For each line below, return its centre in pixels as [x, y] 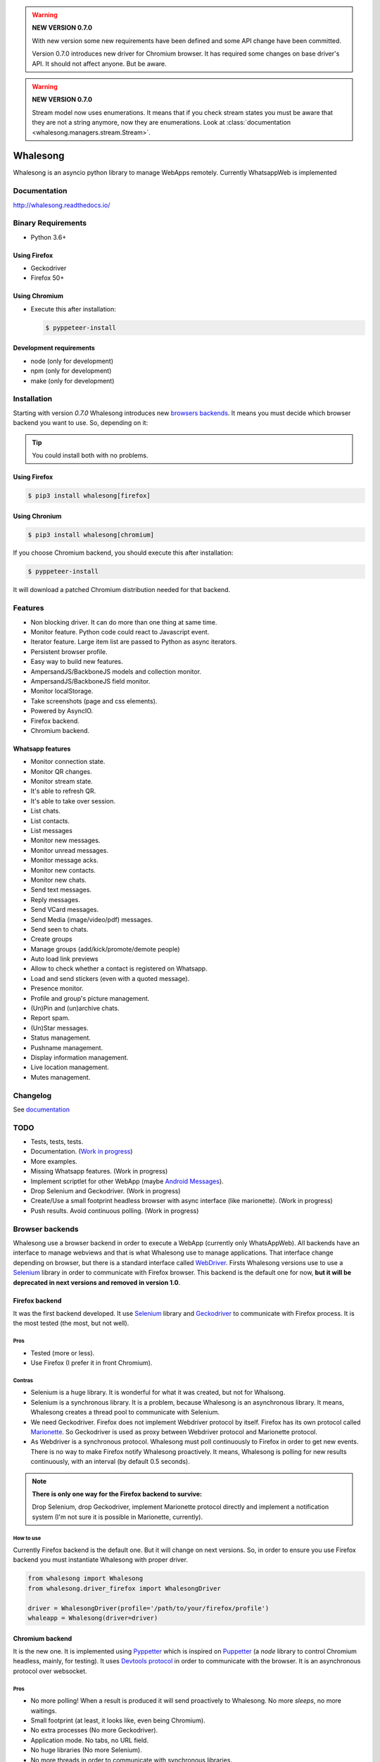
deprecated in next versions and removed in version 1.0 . [97, 1282]
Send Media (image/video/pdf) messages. [91, 919]
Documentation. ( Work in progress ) [82, 1152]
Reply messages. [56, 899]
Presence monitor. [57, 988]
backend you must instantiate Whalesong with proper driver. [100, 1560]
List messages [52, 831]
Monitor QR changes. [61, 771]
